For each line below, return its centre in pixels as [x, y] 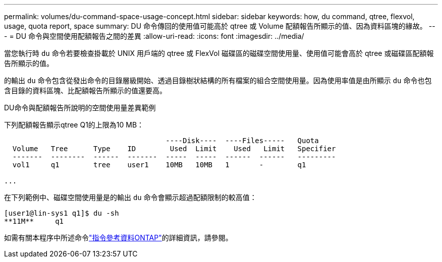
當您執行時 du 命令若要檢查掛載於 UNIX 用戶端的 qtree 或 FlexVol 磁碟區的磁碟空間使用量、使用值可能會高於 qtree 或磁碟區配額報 [219, 53]
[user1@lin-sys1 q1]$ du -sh [62, 213]
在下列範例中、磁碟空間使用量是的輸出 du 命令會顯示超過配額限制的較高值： [130, 197]
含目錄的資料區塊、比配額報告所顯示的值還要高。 [85, 90]
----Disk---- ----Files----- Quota [242, 141]
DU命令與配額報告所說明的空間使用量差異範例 [80, 108]
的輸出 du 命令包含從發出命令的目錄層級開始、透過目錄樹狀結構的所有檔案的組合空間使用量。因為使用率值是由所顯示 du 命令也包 [218, 80]
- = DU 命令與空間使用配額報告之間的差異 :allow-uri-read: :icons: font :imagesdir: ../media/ [154, 36]
